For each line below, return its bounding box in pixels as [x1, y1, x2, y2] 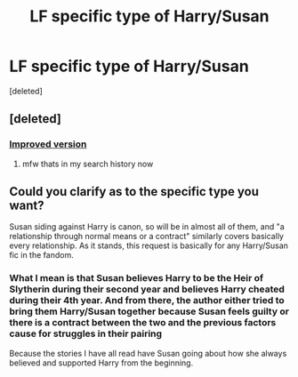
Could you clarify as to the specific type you [9, 184, 260, 199]
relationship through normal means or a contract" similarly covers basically [9, 231, 285, 242]
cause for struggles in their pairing [9, 327, 163, 340]
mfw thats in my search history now [21, 158, 154, 169]
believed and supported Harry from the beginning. [9, 357, 194, 368]
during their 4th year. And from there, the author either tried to [9, 294, 285, 307]
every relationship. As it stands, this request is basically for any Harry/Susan [9, 240, 289, 251]
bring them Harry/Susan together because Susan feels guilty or [9, 305, 289, 317]
